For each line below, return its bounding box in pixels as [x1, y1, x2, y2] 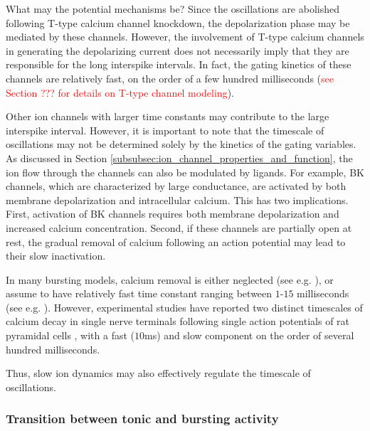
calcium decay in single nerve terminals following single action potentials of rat [6, 314, 350, 329]
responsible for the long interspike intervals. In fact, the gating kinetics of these [6, 57, 351, 72]
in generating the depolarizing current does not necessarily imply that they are [6, 43, 349, 58]
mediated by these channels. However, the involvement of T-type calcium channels [6, 29, 364, 44]
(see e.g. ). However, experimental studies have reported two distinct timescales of [6, 299, 363, 314]
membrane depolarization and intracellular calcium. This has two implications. [6, 192, 349, 207]
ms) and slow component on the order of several [144, 328, 354, 343]
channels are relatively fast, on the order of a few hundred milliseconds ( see [6, 70, 334, 85]
